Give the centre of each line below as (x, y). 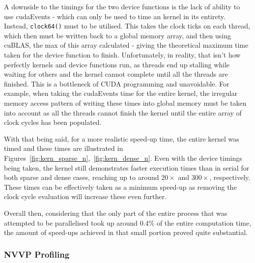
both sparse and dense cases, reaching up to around (82, 177)
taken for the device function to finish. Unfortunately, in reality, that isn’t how (122, 55)
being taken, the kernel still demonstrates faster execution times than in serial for (127, 167)
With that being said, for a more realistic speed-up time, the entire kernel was (122, 138)
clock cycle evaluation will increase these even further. (85, 196)
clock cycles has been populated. (53, 122)
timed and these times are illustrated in (64, 148)
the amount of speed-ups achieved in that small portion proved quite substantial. (126, 232)
